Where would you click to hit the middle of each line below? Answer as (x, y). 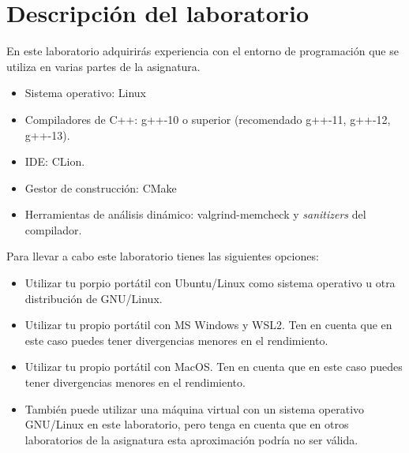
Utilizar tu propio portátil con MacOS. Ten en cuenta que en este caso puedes (214, 367)
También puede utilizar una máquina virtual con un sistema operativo (195, 408)
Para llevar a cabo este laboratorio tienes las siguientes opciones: (163, 256)
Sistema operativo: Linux (85, 93)
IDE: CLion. (55, 161)
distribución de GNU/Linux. (94, 298)
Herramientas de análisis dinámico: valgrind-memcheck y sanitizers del (195, 214)
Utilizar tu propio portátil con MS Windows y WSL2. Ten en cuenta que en (208, 325)
